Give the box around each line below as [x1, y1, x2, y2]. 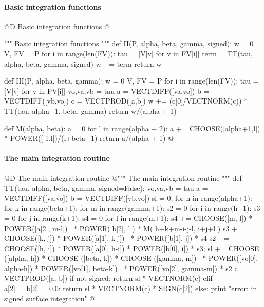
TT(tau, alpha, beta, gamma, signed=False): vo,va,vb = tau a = [4, 182, 208, 193]
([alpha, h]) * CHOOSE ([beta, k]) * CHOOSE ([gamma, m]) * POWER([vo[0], [4, 253, 258, 263]
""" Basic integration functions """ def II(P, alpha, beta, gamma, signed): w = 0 [4, 38, 254, 49]
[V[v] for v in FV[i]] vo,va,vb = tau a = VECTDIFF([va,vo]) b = [4, 85, 210, 96]
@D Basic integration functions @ [4, 21, 110, 31]
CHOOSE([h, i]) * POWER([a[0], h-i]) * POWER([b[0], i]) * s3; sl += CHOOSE [4, 242, 259, 253]
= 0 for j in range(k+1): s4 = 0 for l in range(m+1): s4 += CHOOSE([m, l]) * [4, 212, 253, 223]
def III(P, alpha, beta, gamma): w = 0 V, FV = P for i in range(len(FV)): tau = [4, 75, 259, 86]
